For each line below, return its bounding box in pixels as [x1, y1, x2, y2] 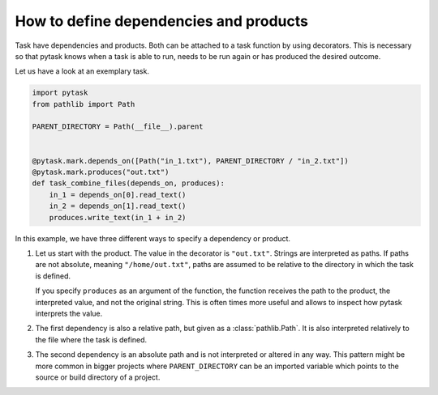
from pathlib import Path [32, 100, 135, 108]
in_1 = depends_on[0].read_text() [49, 190, 187, 199]
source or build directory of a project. [35, 372, 161, 382]
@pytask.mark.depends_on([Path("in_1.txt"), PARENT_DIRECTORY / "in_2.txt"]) [32, 156, 349, 165]
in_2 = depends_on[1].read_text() [49, 202, 187, 210]
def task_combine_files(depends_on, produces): [32, 179, 225, 188]
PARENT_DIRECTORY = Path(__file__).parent [32, 122, 204, 131]
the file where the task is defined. [35, 334, 148, 344]
